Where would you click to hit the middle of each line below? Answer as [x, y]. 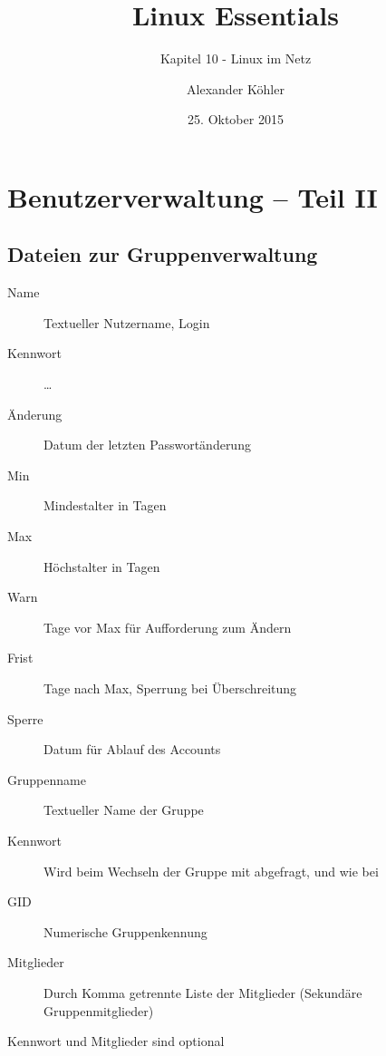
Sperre [25, 718]
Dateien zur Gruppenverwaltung [163, 254]
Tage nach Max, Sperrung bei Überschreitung [170, 688]
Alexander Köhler [236, 88]
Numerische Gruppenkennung [125, 931]
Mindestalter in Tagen [105, 505]
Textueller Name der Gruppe [124, 810]
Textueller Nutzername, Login [127, 322]
